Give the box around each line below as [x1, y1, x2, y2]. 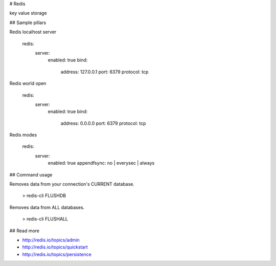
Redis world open [9, 80, 47, 86]
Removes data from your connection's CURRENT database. [9, 181, 135, 187]
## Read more [9, 228, 40, 234]
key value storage [9, 10, 47, 16]
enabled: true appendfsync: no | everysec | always [48, 160, 155, 166]
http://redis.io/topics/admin [22, 237, 80, 243]
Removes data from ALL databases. [9, 204, 85, 210]
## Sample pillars [9, 19, 47, 26]
